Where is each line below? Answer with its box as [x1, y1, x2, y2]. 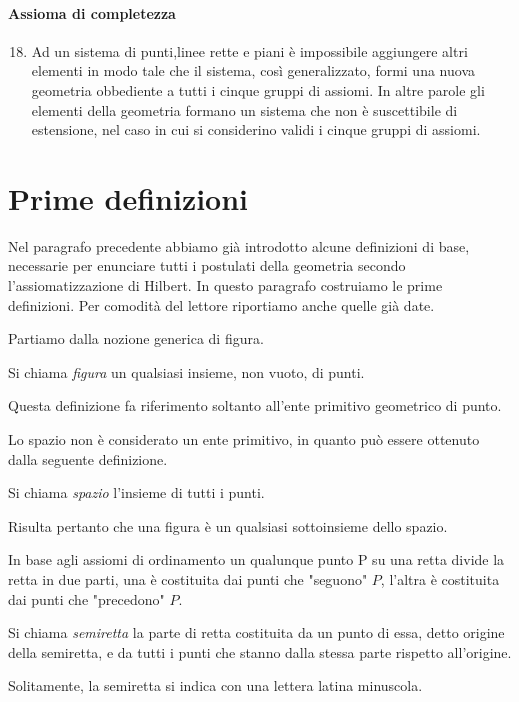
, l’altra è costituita [380, 569, 500, 590]
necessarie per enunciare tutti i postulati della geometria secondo [8, 255, 406, 276]
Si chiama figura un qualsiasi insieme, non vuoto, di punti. [8, 361, 365, 382]
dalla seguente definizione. [8, 448, 168, 469]
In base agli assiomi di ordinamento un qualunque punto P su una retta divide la [8, 549, 505, 570]
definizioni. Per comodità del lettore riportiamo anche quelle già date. [8, 294, 435, 315]
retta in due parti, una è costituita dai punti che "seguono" [8, 569, 368, 590]
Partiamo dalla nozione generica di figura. [8, 328, 264, 349]
